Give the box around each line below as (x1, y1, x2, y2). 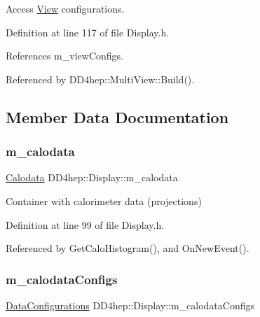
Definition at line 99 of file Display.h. (6, 217, 165, 232)
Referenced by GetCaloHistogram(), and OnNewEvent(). (6, 241, 249, 255)
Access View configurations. (6, 1, 125, 15)
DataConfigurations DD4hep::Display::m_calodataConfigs (6, 297, 255, 312)
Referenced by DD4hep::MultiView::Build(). (6, 71, 195, 86)
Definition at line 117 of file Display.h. (6, 24, 170, 39)
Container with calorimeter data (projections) (6, 193, 202, 208)
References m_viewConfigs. (6, 48, 123, 63)
